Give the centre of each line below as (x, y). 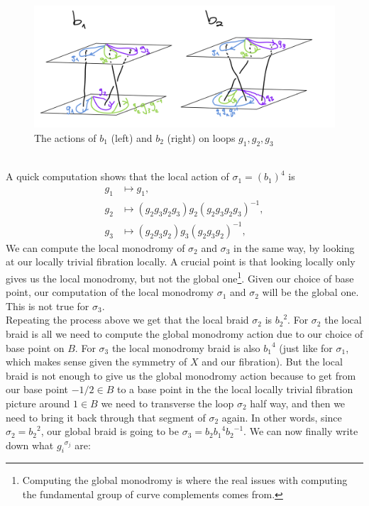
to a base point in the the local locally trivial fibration (235, 389)
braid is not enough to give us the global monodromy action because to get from (181, 375)
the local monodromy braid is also (186, 347)
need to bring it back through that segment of (106, 417)
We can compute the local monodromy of (95, 247)
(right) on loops (201, 137)
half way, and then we (298, 403)
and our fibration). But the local (272, 362)
